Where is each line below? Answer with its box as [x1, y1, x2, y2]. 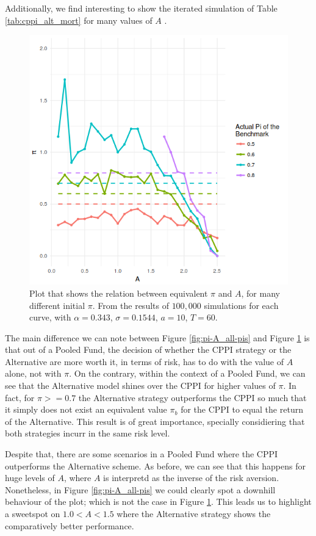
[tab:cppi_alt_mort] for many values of [5, 13, 153, 26]
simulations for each [204, 299, 279, 311]
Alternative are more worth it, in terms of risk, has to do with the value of [5, 355, 284, 368]
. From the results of [92, 299, 169, 311]
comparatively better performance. [5, 519, 134, 532]
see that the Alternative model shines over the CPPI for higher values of [5, 379, 276, 392]
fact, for [5, 391, 35, 404]
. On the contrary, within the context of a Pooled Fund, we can [69, 367, 306, 380]
